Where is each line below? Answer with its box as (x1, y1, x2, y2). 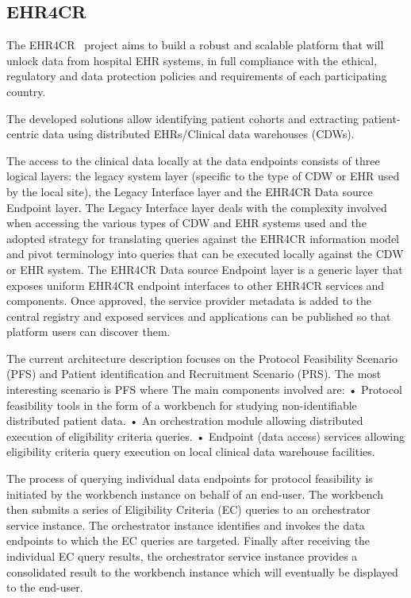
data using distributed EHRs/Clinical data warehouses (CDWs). (42, 125, 355, 142)
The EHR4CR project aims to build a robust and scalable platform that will (6, 37, 384, 53)
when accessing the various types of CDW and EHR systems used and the (6, 214, 367, 231)
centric (6, 125, 39, 142)
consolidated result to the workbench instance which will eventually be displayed (6, 563, 398, 580)
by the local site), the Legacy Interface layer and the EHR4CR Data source (6, 183, 373, 199)
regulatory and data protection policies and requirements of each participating (6, 68, 387, 84)
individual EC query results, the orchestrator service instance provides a (6, 548, 358, 565)
